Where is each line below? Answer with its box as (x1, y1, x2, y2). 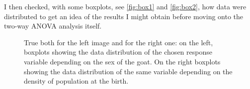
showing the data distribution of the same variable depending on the (24, 66, 233, 76)
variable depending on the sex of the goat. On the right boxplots (24, 56, 221, 66)
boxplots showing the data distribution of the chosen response (24, 47, 212, 57)
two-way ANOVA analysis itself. (4, 21, 102, 31)
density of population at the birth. (24, 76, 129, 86)
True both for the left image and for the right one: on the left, (24, 37, 213, 47)
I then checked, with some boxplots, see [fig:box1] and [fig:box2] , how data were (4, 1, 247, 11)
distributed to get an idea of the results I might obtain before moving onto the (4, 11, 244, 21)
